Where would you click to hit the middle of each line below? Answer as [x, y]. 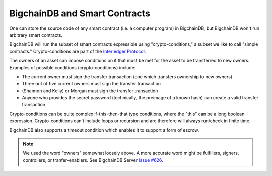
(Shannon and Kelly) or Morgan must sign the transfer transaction [90, 91]
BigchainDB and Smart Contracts [80, 13]
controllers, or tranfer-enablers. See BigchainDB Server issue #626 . [93, 160]
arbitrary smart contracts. [36, 35]
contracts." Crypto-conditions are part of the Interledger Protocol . [78, 51]
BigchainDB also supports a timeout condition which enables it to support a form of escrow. [104, 130]
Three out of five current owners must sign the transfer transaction [91, 84]
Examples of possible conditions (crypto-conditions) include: [73, 67]
